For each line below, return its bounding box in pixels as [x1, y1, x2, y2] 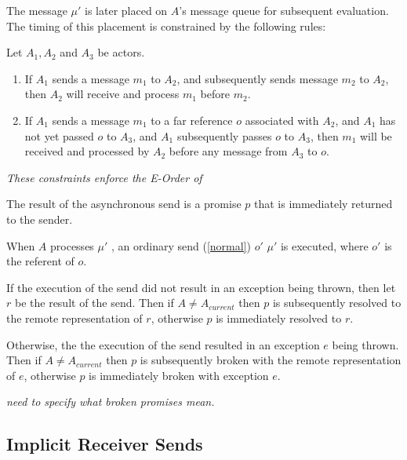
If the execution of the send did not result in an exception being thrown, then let [6, 279, 396, 295]
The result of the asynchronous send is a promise [6, 195, 242, 212]
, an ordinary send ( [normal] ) [111, 237, 251, 254]
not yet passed [24, 127, 94, 144]
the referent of [6, 253, 74, 269]
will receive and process [66, 86, 180, 102]
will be [359, 127, 392, 144]
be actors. [97, 44, 145, 60]
